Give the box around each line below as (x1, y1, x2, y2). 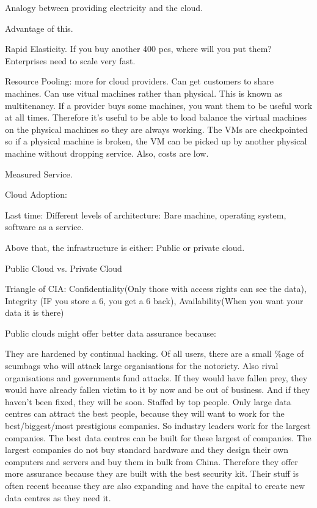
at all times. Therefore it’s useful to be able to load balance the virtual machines (5, 111, 307, 124)
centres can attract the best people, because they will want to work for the (5, 407, 285, 420)
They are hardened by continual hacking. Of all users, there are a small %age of (5, 347, 304, 360)
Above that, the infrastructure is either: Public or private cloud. (5, 241, 245, 253)
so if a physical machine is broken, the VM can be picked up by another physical (5, 135, 307, 148)
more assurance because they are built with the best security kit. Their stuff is (5, 467, 299, 480)
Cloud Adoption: (5, 188, 67, 201)
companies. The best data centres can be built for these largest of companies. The (5, 431, 312, 444)
